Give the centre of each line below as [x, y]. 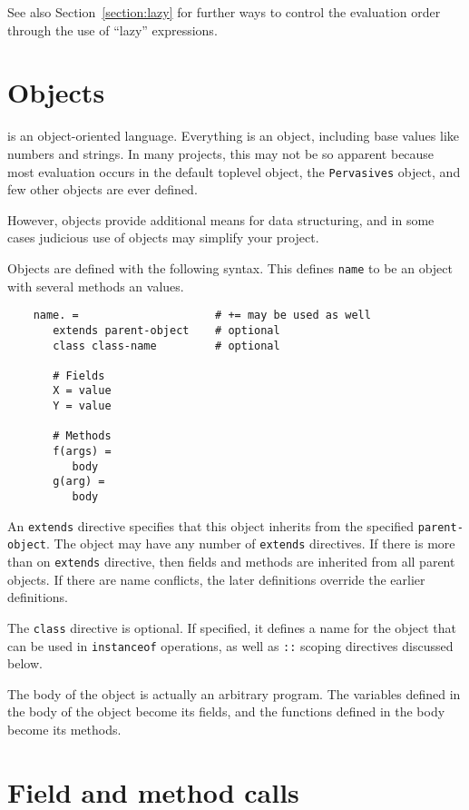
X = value [82, 391]
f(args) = [82, 452]
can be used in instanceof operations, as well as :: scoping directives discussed [230, 645]
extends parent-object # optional [166, 330]
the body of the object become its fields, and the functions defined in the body [226, 711]
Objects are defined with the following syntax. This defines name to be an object [230, 267]
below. [25, 663]
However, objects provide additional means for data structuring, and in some [221, 219]
